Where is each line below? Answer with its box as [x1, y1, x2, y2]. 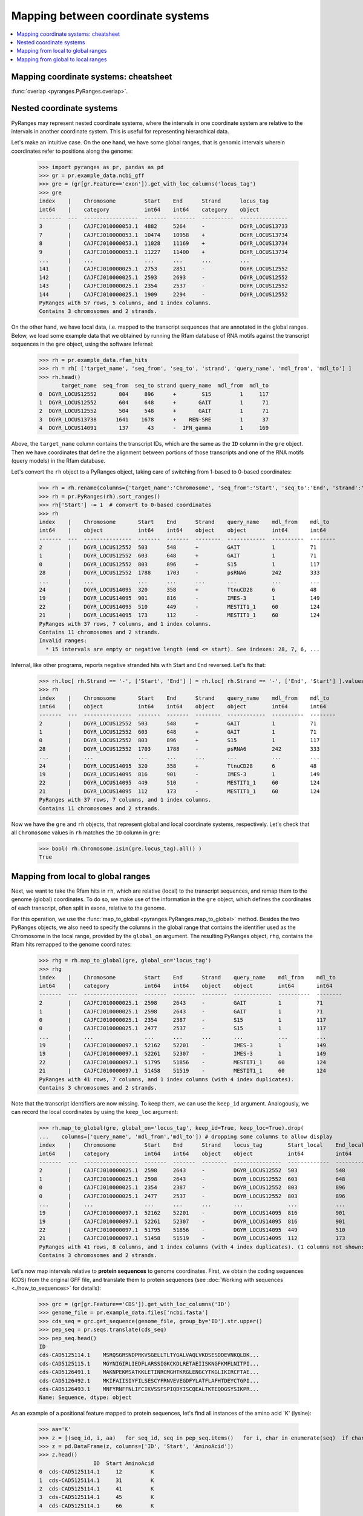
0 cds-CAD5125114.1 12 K [39, 1468, 154, 1475]
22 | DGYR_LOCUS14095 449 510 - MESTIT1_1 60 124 [39, 779, 320, 787]
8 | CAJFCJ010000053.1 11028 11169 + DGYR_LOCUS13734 [39, 240, 289, 247]
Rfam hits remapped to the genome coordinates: [11, 941, 132, 948]
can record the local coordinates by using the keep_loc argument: [11, 1108, 178, 1116]
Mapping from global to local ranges [16, 55, 107, 63]
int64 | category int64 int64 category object [39, 206, 260, 213]
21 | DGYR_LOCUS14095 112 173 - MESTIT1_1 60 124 [39, 788, 320, 794]
